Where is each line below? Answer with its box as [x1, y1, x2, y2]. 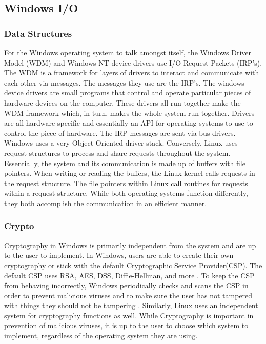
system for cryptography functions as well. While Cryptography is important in [4, 310, 254, 320]
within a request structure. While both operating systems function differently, [4, 188, 248, 198]
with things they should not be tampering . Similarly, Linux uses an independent [4, 300, 258, 311]
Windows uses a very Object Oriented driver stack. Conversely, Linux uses [4, 137, 238, 148]
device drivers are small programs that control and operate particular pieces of [4, 87, 251, 98]
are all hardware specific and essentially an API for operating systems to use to [4, 117, 253, 128]
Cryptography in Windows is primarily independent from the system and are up [4, 239, 256, 250]
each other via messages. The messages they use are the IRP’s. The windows [4, 77, 244, 88]
